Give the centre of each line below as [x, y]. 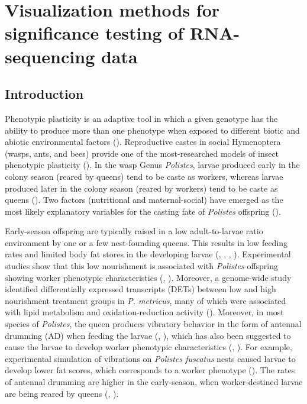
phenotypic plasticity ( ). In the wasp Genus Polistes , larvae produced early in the [152, 165]
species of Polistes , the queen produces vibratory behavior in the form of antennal [153, 324]
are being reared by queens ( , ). [62, 393]
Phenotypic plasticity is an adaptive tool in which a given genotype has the [141, 118]
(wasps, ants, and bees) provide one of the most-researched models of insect [142, 153]
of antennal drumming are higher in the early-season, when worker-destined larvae [154, 382]
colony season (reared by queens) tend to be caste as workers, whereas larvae [144, 176]
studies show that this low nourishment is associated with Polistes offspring [142, 266]
